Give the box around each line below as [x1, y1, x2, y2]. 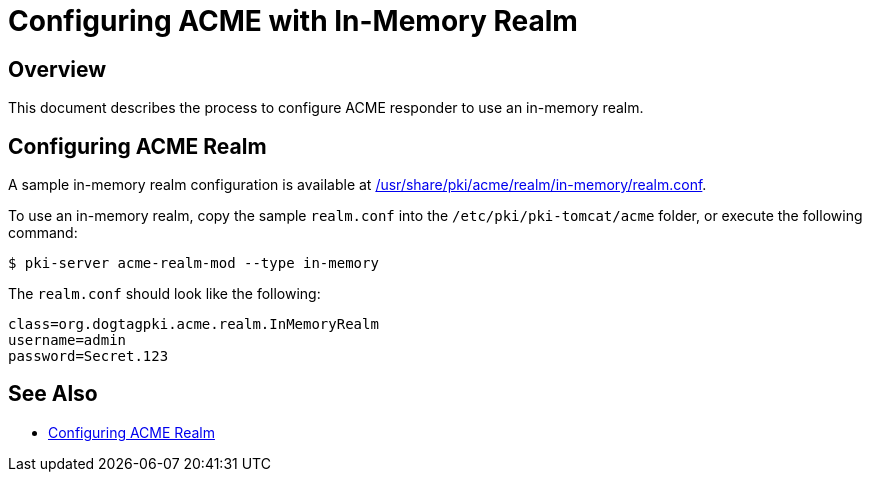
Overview [8, 56, 107, 82]
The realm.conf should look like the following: [8, 285, 321, 303]
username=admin [8, 332, 127, 349]
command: [8, 224, 78, 242]
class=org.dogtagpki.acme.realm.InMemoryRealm [8, 316, 379, 333]
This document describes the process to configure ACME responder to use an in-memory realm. [8, 99, 644, 117]
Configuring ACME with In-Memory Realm [8, 4, 578, 38]
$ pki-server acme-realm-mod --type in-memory [8, 255, 379, 272]
